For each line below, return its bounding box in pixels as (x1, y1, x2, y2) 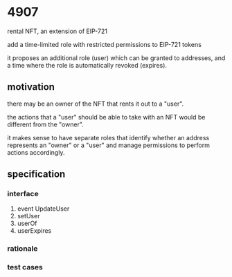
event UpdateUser (17, 204, 70, 213)
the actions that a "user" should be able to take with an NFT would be (7, 113, 206, 121)
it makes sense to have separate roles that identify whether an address (7, 133, 210, 142)
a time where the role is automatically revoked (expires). (7, 61, 168, 69)
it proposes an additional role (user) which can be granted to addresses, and (7, 53, 226, 62)
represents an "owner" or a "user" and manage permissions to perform (7, 141, 210, 149)
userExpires (17, 227, 52, 235)
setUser (17, 212, 40, 220)
